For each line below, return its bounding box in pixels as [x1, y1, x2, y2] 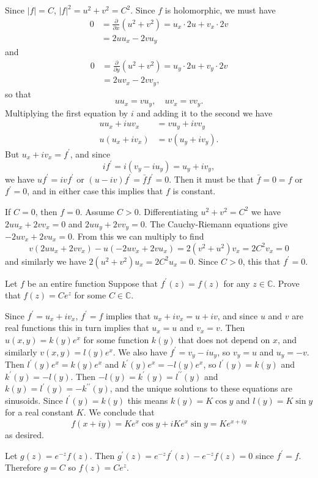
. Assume [79, 205, 114, 218]
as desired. [5, 428, 44, 441]
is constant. [172, 184, 216, 197]
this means [127, 393, 168, 406]
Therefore [5, 461, 41, 474]
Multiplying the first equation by [5, 106, 128, 119]
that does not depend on [178, 333, 270, 346]
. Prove [273, 276, 300, 289]
